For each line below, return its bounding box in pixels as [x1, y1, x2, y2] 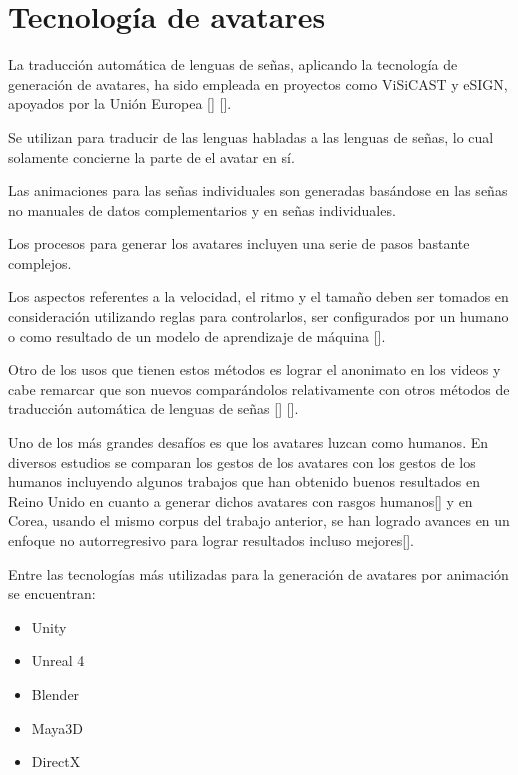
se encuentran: [8, 583, 96, 604]
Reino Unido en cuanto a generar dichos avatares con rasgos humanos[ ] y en [8, 490, 473, 511]
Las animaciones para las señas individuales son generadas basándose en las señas [8, 180, 508, 201]
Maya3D [31, 717, 83, 738]
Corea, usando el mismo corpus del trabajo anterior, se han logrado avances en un [8, 510, 510, 531]
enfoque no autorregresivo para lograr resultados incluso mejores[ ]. [8, 530, 414, 550]
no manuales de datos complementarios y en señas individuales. [8, 199, 396, 220]
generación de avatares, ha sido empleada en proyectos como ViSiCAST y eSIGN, [8, 73, 508, 94]
